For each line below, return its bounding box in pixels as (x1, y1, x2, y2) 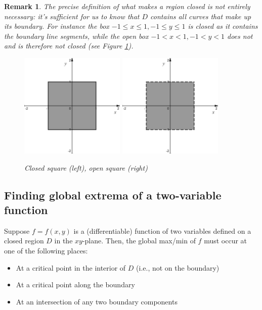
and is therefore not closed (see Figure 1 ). (4, 40, 134, 51)
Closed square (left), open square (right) (24, 162, 148, 173)
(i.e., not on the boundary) (136, 262, 220, 273)
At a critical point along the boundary (16, 279, 135, 290)
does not (227, 30, 253, 41)
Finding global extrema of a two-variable (4, 187, 222, 202)
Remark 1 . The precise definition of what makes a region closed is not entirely (4, 1, 250, 11)
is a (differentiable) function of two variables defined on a (73, 225, 251, 236)
